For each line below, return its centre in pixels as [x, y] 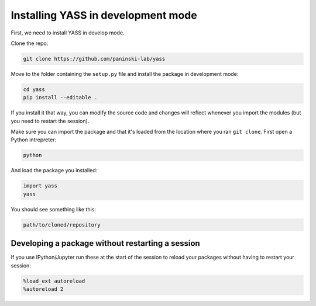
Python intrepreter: [34, 140]
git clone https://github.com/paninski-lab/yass [94, 59]
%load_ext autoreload [54, 281]
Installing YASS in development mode [104, 15]
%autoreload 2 [43, 289]
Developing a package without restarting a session [105, 243]
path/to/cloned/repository [62, 225]
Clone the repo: [30, 43]
